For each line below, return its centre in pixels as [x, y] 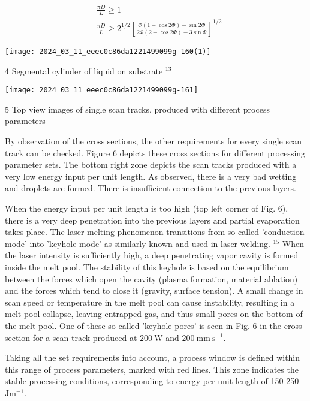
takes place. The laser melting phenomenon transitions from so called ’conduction [155, 232]
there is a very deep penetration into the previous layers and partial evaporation [152, 220]
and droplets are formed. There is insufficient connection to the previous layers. [151, 188]
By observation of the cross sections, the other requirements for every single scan [153, 141]
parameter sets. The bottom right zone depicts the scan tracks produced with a [151, 165]
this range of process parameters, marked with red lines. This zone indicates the [152, 369]
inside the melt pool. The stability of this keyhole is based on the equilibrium [147, 266]
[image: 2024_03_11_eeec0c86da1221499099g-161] [102, 90]
